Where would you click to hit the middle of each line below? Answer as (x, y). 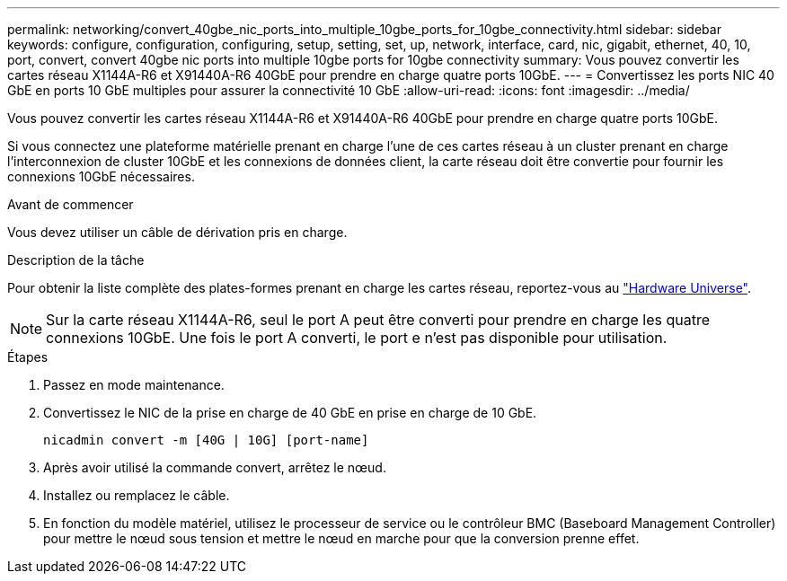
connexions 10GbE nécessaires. (101, 176)
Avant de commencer (71, 204)
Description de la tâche (76, 260)
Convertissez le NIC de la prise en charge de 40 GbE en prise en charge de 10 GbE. (290, 413)
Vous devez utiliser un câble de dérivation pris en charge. (177, 232)
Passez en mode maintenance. (134, 385)
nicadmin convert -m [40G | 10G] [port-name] (206, 440)
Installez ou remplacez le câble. (137, 495)
